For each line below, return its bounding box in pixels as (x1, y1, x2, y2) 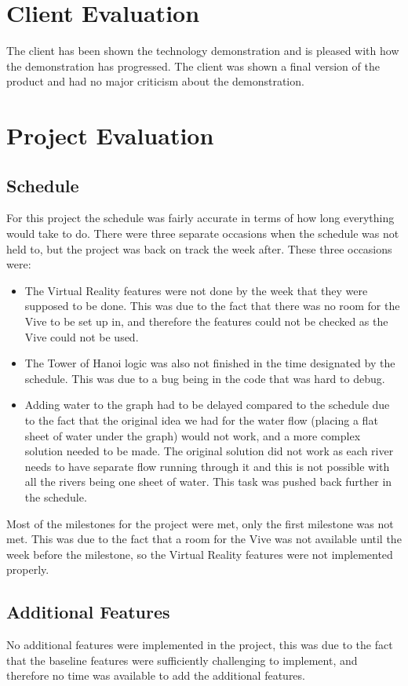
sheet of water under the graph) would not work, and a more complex (24, 427, 361, 443)
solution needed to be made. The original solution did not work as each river (24, 443, 394, 459)
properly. (6, 561, 49, 578)
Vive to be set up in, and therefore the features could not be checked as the (24, 313, 388, 330)
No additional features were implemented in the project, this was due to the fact (6, 637, 393, 653)
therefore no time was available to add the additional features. (6, 667, 305, 684)
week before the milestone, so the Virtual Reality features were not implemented (6, 546, 393, 562)
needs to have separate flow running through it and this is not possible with (24, 458, 390, 474)
